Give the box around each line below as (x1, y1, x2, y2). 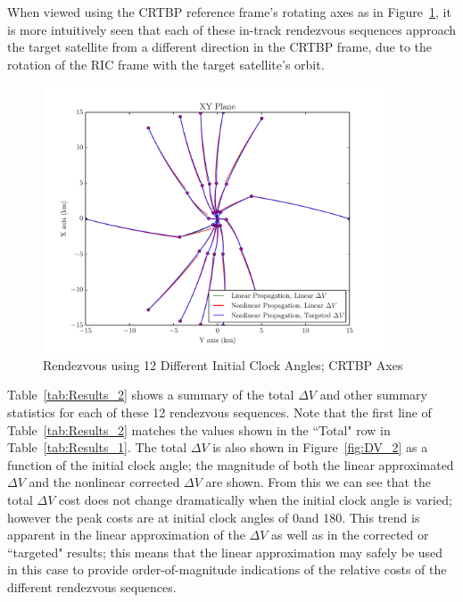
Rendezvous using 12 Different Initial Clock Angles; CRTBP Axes (43, 355, 403, 374)
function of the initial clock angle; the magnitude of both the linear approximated (7, 455, 454, 474)
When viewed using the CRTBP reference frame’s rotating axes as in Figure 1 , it (7, 3, 451, 21)
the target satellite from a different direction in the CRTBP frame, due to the (7, 37, 433, 56)
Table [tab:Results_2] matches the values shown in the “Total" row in (7, 420, 391, 439)
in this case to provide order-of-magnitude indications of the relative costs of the (7, 560, 447, 579)
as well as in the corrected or (271, 525, 429, 544)
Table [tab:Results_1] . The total (7, 438, 187, 457)
